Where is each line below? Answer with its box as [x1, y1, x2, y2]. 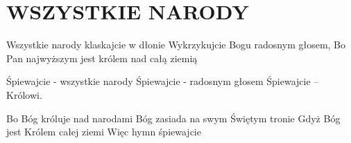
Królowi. [6, 87, 42, 102]
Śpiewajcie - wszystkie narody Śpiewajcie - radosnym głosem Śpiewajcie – [6, 74, 319, 88]
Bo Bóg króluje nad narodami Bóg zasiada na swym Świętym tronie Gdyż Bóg [6, 111, 341, 125]
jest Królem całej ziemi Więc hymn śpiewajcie [6, 124, 201, 139]
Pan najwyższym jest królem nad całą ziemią [6, 50, 198, 65]
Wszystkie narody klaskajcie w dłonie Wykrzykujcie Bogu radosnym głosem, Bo [6, 37, 346, 52]
